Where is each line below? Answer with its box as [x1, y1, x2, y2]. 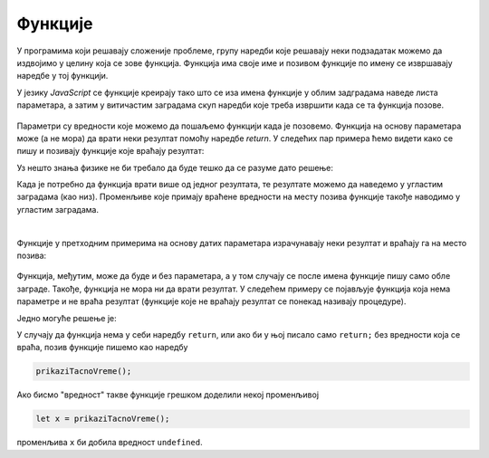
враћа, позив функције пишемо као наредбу [16, 342, 188, 353]
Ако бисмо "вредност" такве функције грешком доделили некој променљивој [16, 389, 320, 400]
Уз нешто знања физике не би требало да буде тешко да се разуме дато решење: [16, 162, 334, 173]
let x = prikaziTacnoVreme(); [35, 414, 170, 425]
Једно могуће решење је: [16, 312, 117, 323]
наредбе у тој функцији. [16, 71, 109, 81]
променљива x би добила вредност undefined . [16, 437, 203, 448]
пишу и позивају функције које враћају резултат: [16, 146, 205, 157]
